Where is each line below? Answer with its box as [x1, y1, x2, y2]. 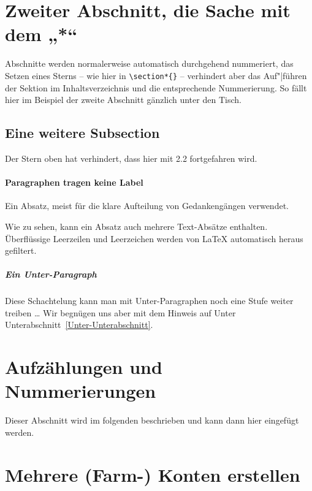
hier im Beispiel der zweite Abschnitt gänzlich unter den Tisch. [5, 93, 242, 106]
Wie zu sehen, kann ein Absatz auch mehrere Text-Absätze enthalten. [5, 219, 268, 232]
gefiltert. [5, 244, 37, 257]
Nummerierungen [5, 378, 156, 403]
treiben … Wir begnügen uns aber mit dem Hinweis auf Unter [5, 306, 236, 319]
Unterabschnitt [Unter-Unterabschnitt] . [5, 318, 153, 331]
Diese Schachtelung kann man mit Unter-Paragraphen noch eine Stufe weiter [5, 294, 294, 307]
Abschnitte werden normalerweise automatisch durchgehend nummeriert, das [5, 57, 294, 70]
